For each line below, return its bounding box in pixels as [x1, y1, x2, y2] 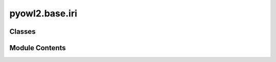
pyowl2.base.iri [9, 8, 78, 19]
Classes [9, 27, 36, 36]
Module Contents [9, 44, 66, 52]
